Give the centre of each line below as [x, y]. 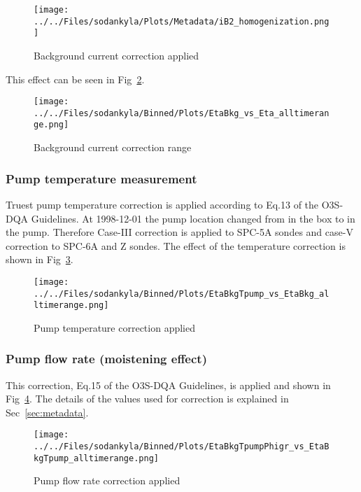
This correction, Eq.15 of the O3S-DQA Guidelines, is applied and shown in [168, 385]
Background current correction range [113, 147]
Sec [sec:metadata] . [47, 412]
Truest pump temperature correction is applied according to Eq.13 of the [162, 204]
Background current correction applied [116, 55]
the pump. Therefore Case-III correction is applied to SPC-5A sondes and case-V [179, 232]
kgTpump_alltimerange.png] [96, 458]
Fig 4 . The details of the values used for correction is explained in [147, 399]
